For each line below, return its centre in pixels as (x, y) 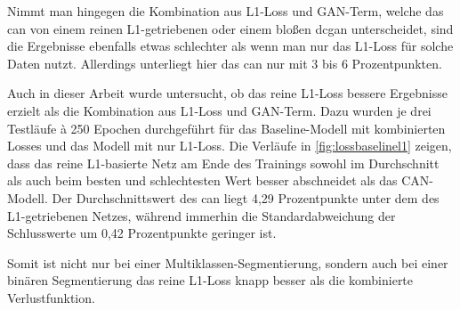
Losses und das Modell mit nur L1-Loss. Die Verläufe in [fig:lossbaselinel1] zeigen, (230, 146)
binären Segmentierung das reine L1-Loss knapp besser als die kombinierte (210, 280)
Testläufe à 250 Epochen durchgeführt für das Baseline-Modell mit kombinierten (226, 128)
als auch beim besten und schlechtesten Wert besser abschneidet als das (202, 180)
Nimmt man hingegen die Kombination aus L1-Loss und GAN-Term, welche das (226, 11)
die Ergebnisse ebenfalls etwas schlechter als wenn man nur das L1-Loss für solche (230, 46)
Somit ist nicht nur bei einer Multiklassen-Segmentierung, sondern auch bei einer (228, 262)
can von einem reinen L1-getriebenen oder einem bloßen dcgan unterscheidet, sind (230, 28)
